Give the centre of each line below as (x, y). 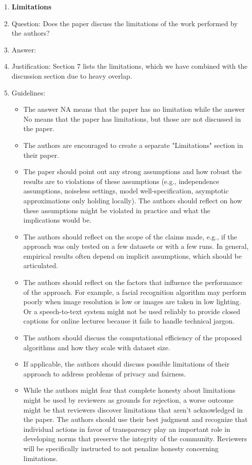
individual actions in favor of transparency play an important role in (127, 429)
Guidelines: (28, 92)
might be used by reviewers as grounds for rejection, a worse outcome (128, 400)
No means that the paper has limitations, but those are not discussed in (132, 118)
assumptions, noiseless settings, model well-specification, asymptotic (126, 191)
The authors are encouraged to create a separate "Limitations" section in (133, 145)
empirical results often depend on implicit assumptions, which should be (132, 256)
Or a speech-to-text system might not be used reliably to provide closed (132, 311)
